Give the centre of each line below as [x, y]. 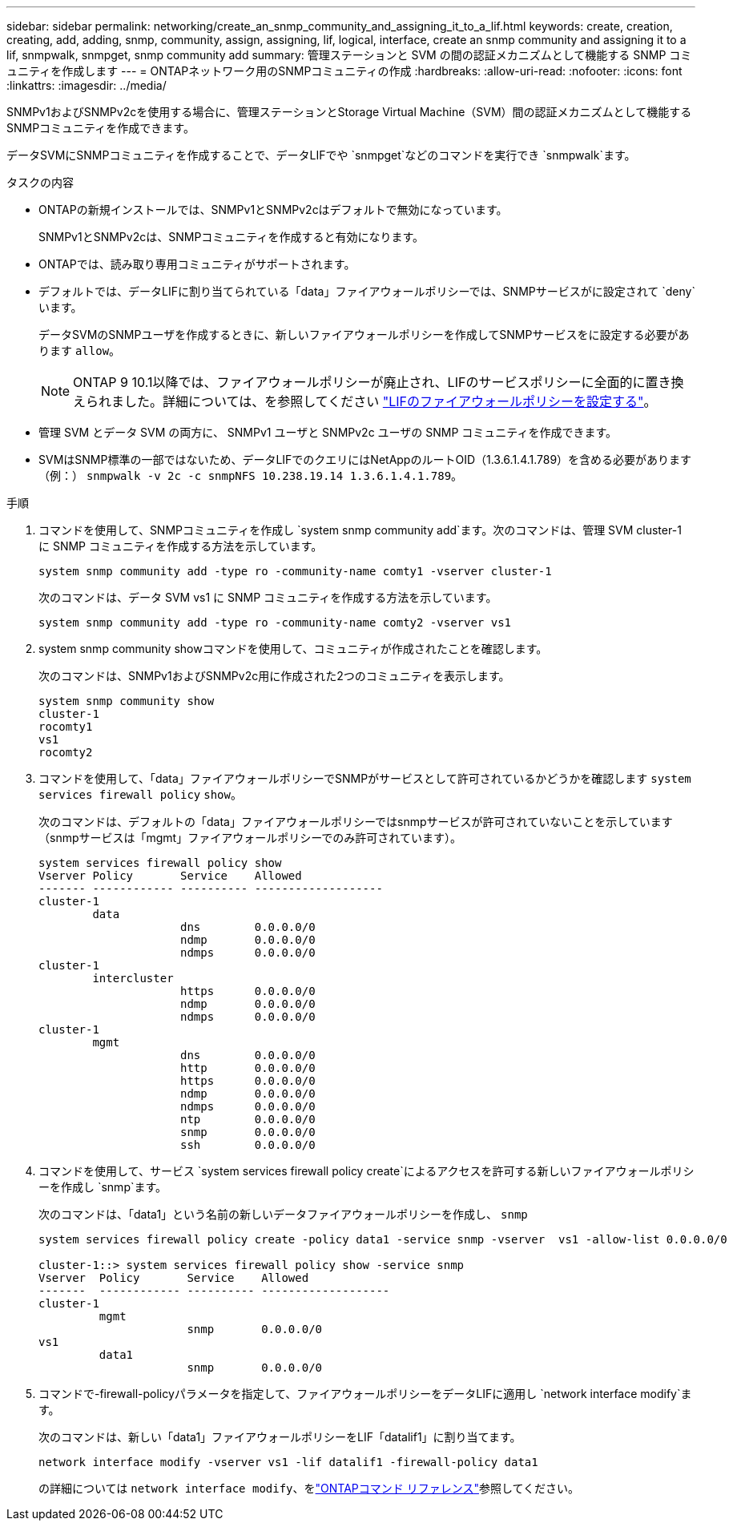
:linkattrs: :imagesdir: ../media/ [87, 85]
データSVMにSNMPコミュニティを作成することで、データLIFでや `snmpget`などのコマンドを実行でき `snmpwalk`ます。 [321, 155]
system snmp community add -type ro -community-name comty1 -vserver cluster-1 [295, 571]
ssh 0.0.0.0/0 [248, 1145]
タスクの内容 [40, 182]
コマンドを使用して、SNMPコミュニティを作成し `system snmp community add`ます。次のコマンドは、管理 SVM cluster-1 [360, 530]
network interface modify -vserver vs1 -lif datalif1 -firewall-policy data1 [288, 1462]
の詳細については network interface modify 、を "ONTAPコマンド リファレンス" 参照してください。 [309, 1488]
